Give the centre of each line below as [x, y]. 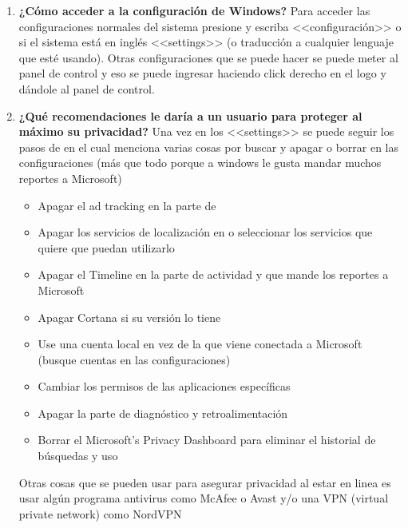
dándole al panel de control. [87, 88]
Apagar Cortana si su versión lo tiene [129, 317]
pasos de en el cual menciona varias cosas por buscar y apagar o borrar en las [209, 147]
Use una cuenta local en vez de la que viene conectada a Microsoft [200, 344]
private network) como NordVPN [100, 513]
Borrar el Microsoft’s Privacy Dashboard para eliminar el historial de [207, 440]
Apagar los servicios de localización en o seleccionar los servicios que [205, 232]
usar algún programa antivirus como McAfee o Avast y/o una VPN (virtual [204, 498]
